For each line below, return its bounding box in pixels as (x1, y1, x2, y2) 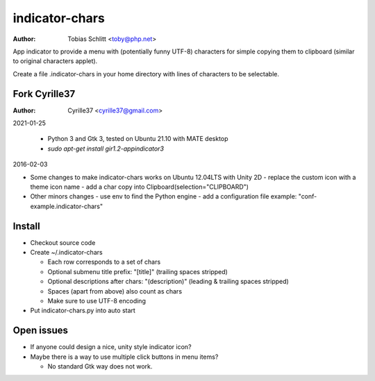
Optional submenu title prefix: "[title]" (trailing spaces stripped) (47, 267, 228, 276)
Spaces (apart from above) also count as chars (47, 287, 183, 295)
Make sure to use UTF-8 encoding (47, 297, 146, 305)
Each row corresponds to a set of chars (47, 257, 161, 266)
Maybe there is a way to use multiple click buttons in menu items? (30, 353, 219, 361)
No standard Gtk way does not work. (47, 362, 153, 371)
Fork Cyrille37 (12, 87, 76, 100)
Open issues (12, 325, 69, 337)
